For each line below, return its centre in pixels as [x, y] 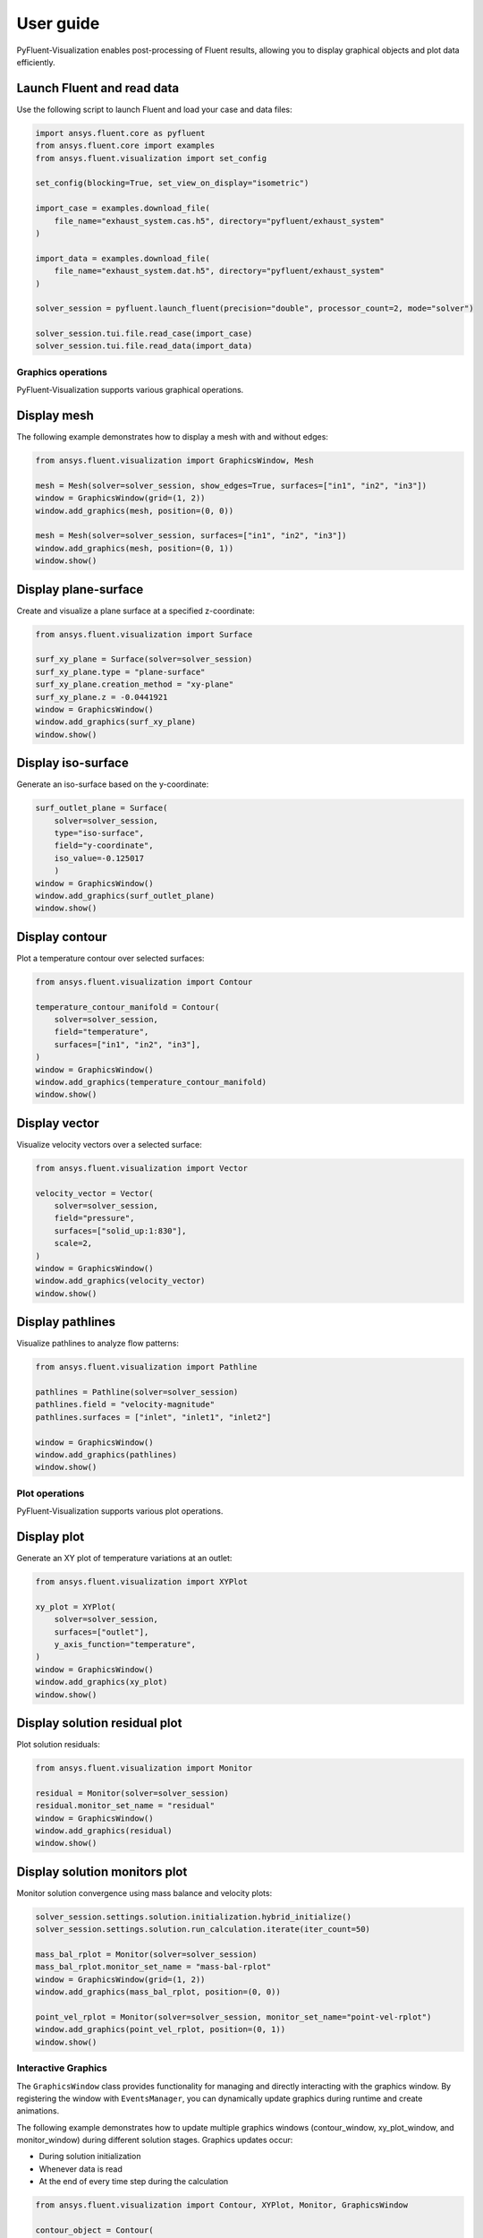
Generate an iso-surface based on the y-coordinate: [113, 784]
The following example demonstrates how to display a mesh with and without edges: [172, 437]
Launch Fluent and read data [98, 88]
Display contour [62, 937]
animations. [38, 2111]
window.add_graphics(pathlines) [106, 1455]
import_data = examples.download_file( [123, 258]
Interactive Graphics [62, 2068]
